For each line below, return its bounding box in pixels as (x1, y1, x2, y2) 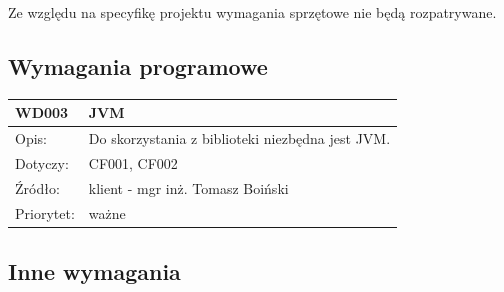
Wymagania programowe (8, 50, 268, 81)
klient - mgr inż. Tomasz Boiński (88, 177, 289, 198)
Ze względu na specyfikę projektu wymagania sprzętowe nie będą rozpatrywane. (8, 2, 497, 22)
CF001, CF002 (88, 152, 178, 173)
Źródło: (15, 177, 60, 198)
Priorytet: (15, 202, 75, 223)
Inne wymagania (8, 256, 181, 287)
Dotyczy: (15, 152, 69, 173)
